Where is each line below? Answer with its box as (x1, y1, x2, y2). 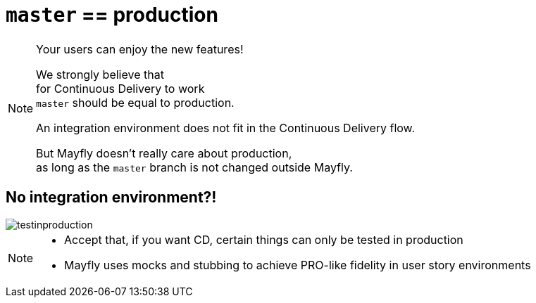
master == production (6, 3, 218, 27)
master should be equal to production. (36, 95, 235, 110)
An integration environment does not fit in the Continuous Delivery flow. (36, 120, 416, 135)
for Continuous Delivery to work (36, 81, 205, 96)
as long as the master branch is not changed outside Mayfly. (36, 160, 353, 174)
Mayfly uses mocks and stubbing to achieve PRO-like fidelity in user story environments (64, 257, 531, 272)
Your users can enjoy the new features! (36, 41, 244, 56)
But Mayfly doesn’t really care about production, (36, 146, 292, 160)
